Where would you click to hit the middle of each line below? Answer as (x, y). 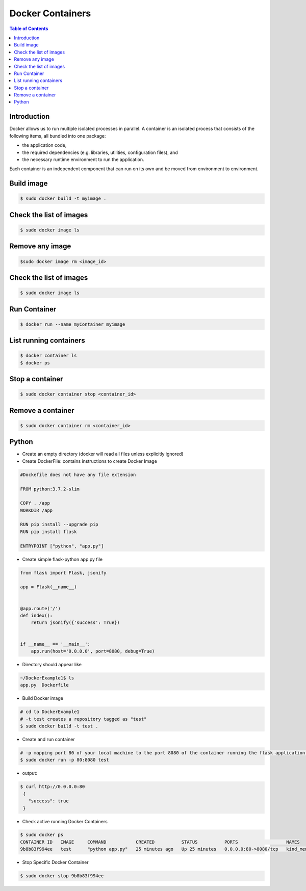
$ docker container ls (48, 356)
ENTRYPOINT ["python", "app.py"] (62, 546)
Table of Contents (29, 29)
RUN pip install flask (48, 532)
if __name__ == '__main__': (55, 644)
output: (30, 773)
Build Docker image (43, 698)
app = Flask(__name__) (48, 587)
